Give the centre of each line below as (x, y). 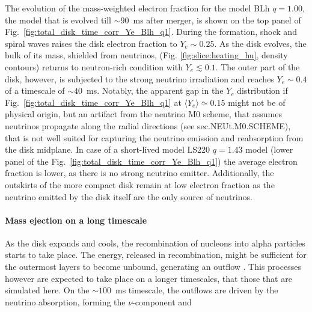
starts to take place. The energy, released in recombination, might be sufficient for (156, 255)
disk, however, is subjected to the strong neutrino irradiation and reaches (139, 78)
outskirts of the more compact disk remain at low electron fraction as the (140, 184)
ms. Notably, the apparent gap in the (155, 90)
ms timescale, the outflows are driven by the (197, 290)
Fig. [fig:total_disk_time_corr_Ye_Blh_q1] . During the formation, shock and (151, 32)
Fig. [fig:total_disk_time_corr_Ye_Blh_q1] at (93, 102)
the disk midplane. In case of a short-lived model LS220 (108, 149)
